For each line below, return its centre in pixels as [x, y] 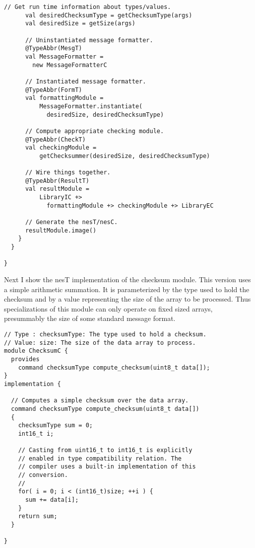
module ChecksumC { [36, 351]
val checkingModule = [61, 148]
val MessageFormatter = [64, 56]
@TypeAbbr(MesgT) [54, 48]
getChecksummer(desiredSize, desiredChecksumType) [125, 156]
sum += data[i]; [52, 500]
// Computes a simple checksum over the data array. [100, 401]
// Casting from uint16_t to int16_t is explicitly [105, 450]
